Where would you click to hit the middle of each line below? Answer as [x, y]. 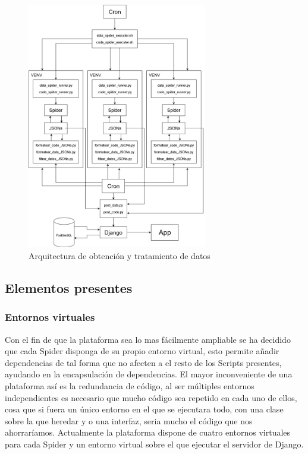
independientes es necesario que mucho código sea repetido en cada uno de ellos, [151, 397]
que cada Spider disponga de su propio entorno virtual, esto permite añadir [142, 351]
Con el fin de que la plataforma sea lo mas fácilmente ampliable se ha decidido [148, 339]
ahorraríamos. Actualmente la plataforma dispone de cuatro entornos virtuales [148, 432]
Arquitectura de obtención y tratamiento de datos [120, 256]
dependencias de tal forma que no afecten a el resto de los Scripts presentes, [143, 362]
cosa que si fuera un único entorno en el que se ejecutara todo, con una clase [144, 409]
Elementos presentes [69, 288]
